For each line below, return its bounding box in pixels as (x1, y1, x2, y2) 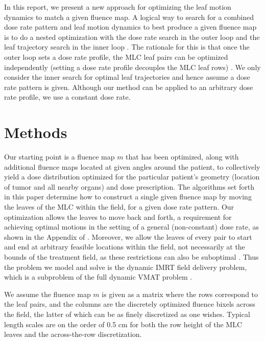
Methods (4, 122, 67, 143)
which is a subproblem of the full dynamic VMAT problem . (4, 271, 192, 282)
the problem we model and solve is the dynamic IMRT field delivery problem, (4, 261, 247, 272)
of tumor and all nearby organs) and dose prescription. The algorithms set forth (4, 181, 254, 192)
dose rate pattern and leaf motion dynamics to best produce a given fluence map (4, 21, 257, 32)
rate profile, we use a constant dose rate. (4, 92, 131, 102)
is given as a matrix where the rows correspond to (102, 288, 258, 299)
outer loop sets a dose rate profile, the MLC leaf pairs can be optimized (4, 51, 228, 62)
